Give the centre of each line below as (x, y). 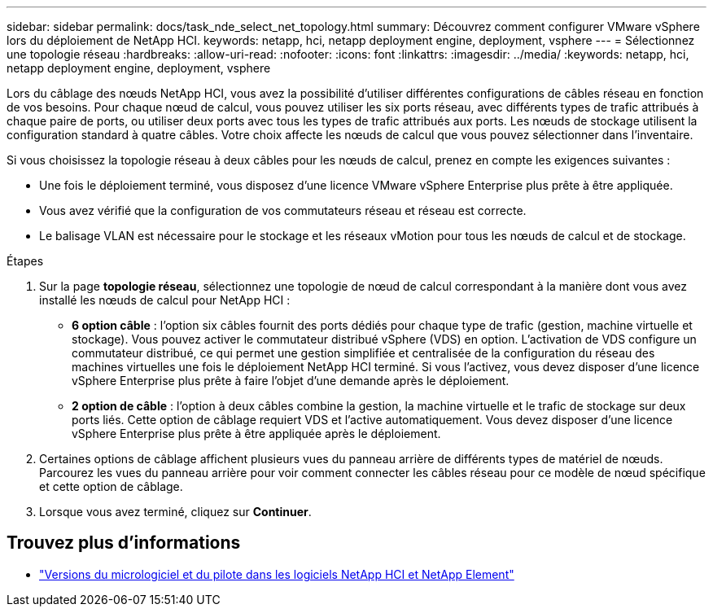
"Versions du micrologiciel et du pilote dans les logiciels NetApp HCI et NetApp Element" (277, 574)
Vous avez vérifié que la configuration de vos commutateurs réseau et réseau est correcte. (283, 210)
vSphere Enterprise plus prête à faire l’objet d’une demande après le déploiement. (291, 381)
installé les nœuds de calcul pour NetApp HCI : (165, 300)
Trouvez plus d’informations (124, 543)
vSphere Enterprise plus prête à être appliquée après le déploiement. (256, 433)
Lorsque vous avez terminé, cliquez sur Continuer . (175, 512)
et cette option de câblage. (111, 486)
